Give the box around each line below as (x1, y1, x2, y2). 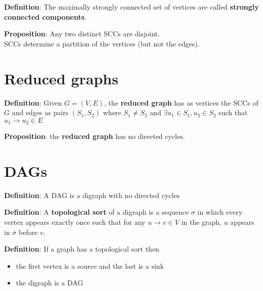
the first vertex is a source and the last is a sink (16, 260, 164, 271)
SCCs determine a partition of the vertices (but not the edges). (4, 38, 200, 48)
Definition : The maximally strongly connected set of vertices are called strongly (4, 2, 259, 12)
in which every (197, 207, 243, 217)
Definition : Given (4, 97, 62, 108)
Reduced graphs (4, 68, 118, 88)
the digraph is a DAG (16, 277, 83, 288)
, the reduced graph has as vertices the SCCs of (104, 97, 258, 108)
